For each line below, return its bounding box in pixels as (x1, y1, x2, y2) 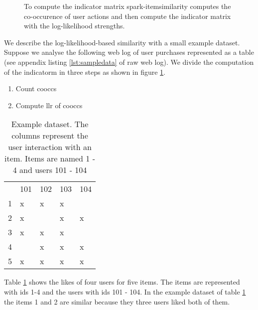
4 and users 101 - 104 (12, 164, 87, 176)
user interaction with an (8, 141, 92, 153)
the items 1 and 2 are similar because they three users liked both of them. (4, 296, 230, 307)
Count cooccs (15, 83, 57, 94)
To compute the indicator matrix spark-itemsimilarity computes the (24, 1, 231, 11)
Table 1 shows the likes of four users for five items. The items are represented (4, 277, 240, 287)
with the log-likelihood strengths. (24, 20, 125, 31)
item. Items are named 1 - (4, 153, 95, 164)
